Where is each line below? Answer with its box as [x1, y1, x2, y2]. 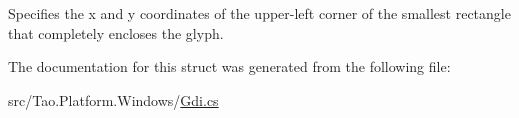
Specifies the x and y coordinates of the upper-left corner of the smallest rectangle [8, 3, 511, 23]
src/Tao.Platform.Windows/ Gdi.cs [8, 89, 219, 110]
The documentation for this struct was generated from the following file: [8, 56, 451, 77]
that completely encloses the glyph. [8, 22, 224, 43]
